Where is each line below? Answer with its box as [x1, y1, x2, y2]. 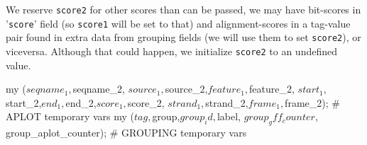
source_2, [165, 81, 208, 96]
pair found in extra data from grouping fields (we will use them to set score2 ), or [6, 30, 361, 45]
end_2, [65, 95, 97, 110]
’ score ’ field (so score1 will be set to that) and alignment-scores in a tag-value [6, 16, 351, 30]
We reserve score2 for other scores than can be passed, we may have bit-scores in [6, 2, 361, 16]
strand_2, [205, 95, 248, 110]
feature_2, [249, 81, 295, 96]
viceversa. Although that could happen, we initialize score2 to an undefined [6, 43, 338, 58]
